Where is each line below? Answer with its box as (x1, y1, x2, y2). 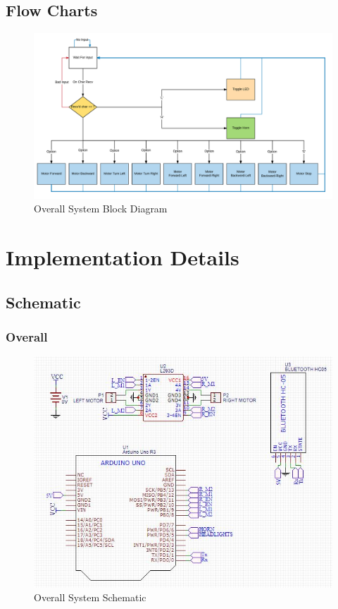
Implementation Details (6, 242, 239, 271)
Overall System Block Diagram (34, 201, 168, 216)
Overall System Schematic (34, 590, 146, 605)
